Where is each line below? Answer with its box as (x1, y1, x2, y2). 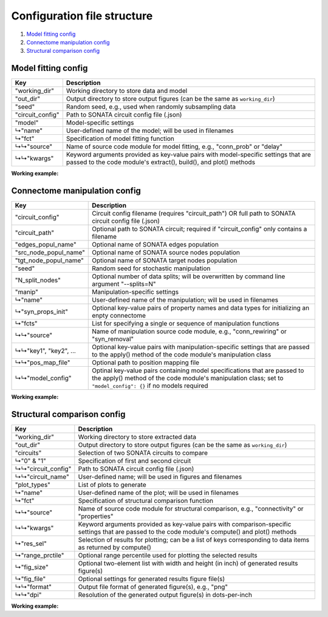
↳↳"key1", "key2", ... (15, 347, 76, 355)
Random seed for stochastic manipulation (92, 264, 211, 273)
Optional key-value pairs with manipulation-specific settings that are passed (92, 343, 310, 352)
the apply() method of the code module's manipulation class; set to (92, 374, 284, 383)
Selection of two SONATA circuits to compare (78, 449, 208, 457)
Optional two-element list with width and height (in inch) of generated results (78, 559, 298, 568)
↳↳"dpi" (15, 591, 42, 599)
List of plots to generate (78, 480, 146, 489)
